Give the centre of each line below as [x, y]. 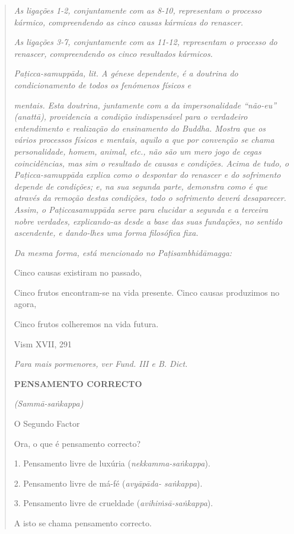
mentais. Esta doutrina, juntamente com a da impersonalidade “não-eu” [145, 105]
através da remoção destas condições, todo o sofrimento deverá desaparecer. [150, 198]
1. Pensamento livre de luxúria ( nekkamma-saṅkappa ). [112, 463]
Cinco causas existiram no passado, [78, 272]
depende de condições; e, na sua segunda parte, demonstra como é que [141, 186]
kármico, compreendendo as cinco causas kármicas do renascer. [129, 22]
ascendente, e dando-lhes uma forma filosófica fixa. [106, 233]
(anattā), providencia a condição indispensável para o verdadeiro [131, 116]
